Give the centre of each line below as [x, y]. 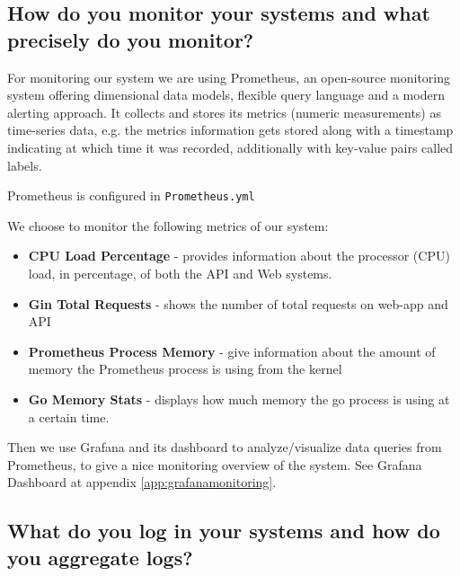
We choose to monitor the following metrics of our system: [168, 225]
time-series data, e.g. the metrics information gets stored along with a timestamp [230, 130]
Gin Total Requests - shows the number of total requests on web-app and [238, 303]
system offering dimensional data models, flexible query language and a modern [226, 95]
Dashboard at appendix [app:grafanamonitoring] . [142, 482]
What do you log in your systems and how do [224, 531]
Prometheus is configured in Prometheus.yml [131, 195]
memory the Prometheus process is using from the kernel [185, 369]
